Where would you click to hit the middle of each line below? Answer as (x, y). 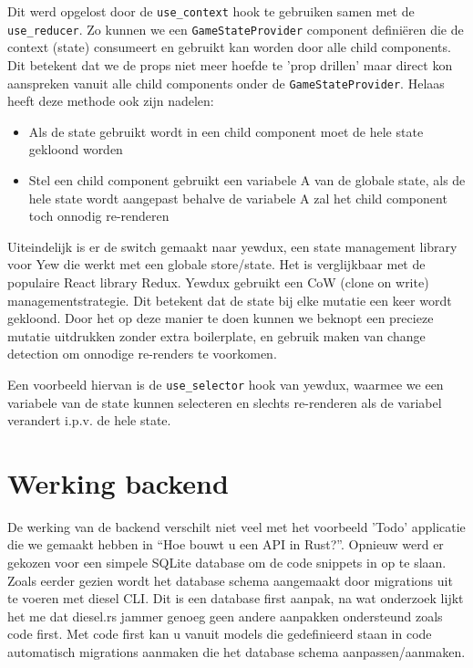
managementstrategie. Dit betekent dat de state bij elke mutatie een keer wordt (230, 300)
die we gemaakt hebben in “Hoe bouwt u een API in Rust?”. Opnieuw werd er (226, 544)
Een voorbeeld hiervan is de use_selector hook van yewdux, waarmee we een (226, 384)
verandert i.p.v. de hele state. (89, 420)
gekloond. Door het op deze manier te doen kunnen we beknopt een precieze (221, 318)
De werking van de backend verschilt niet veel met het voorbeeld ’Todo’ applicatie (236, 526)
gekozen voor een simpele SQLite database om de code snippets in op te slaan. (227, 563)
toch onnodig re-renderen (99, 216)
